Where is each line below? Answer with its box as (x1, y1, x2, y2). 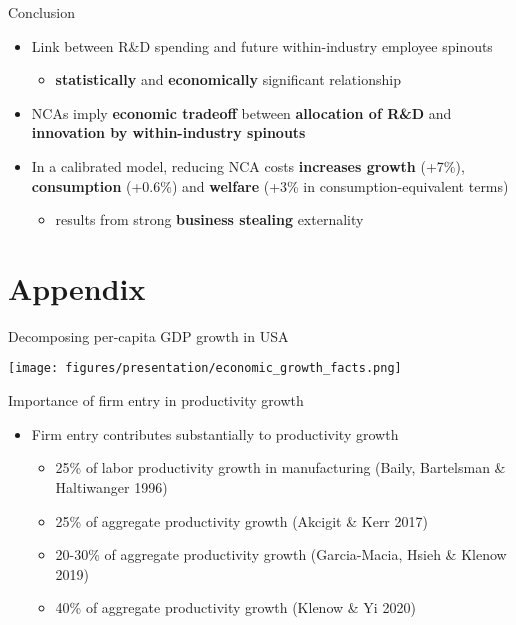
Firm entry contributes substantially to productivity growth (31, 423, 399, 444)
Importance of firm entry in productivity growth (8, 390, 304, 411)
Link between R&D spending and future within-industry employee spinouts (31, 35, 493, 56)
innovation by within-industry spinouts (31, 122, 306, 143)
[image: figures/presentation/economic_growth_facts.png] (8, 361, 402, 376)
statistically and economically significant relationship (55, 69, 401, 90)
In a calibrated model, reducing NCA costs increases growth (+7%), (31, 155, 465, 176)
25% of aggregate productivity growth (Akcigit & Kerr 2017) (55, 510, 428, 531)
